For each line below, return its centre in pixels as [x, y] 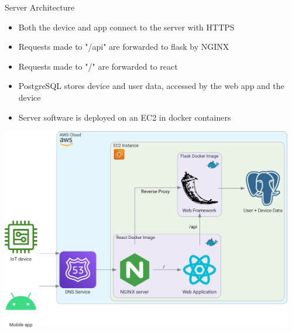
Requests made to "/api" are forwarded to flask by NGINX [124, 47]
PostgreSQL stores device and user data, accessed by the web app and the [151, 86]
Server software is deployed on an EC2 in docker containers [125, 117]
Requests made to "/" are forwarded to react [98, 66]
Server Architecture [40, 7]
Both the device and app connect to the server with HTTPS [126, 27]
